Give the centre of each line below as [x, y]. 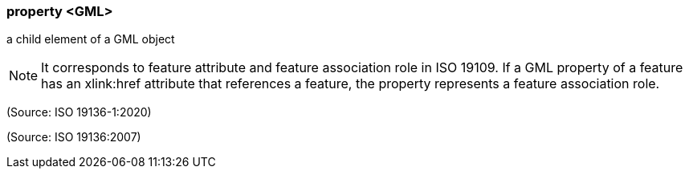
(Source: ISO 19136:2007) [74, 137]
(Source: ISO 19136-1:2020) [79, 112]
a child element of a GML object [91, 39]
